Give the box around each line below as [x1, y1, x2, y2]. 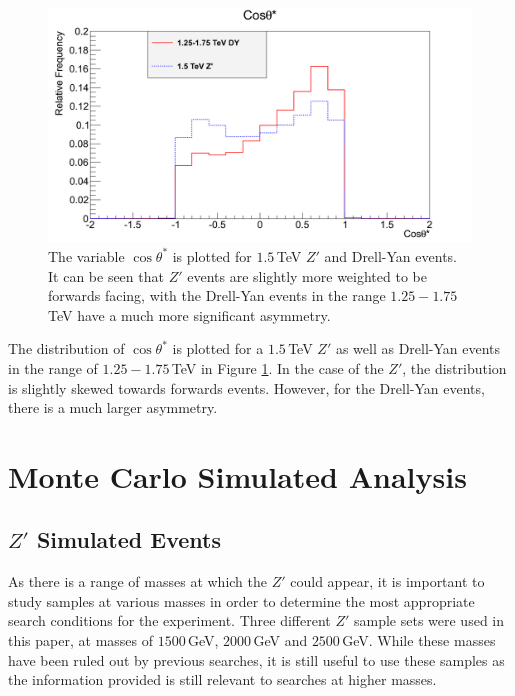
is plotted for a [172, 338, 264, 359]
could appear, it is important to [290, 571, 485, 592]
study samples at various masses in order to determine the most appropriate [8, 590, 475, 611]
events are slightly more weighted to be [187, 265, 427, 286]
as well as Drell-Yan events [335, 338, 501, 359]
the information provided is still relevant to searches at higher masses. [8, 669, 437, 690]
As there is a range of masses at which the [8, 571, 268, 592]
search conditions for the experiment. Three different [8, 610, 331, 631]
